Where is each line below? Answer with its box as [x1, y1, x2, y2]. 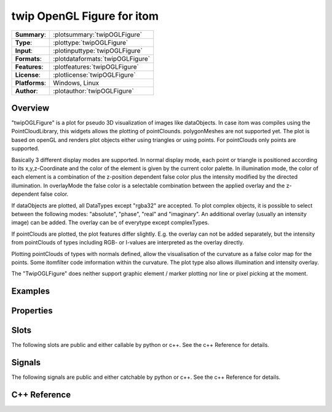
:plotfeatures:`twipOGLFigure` [53, 62, 140, 71]
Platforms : [15, 79, 46, 87]
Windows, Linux [53, 79, 100, 87]
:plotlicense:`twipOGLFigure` [53, 71, 136, 79]
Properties [11, 306, 53, 316]
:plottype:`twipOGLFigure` [53, 38, 128, 47]
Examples [11, 286, 50, 297]
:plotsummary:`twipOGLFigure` [53, 30, 143, 39]
